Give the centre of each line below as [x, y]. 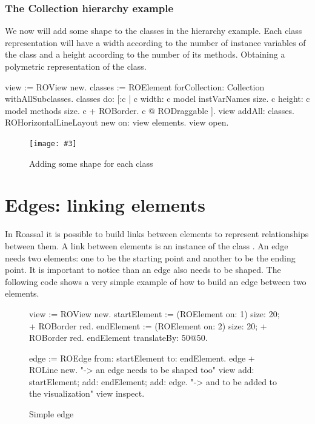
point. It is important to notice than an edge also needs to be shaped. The [143, 270]
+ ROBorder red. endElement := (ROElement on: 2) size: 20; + [148, 325]
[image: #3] [53, 143]
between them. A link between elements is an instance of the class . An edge [147, 245]
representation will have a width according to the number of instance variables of [155, 42]
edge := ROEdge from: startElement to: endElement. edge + [142, 358]
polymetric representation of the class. [76, 66]
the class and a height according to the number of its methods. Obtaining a [145, 54]
